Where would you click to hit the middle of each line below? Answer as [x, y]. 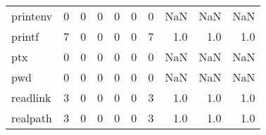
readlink [31, 97]
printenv [32, 16]
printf [25, 36]
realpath [32, 118]
